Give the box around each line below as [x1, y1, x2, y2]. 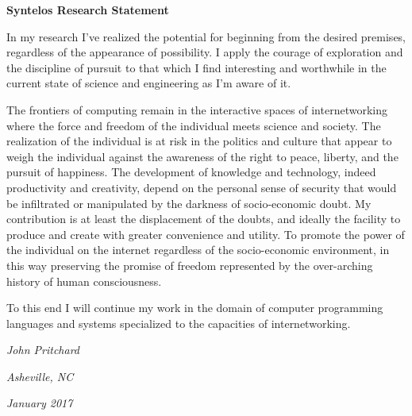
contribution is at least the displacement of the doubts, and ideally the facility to [6, 210, 401, 227]
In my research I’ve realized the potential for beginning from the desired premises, [6, 28, 406, 44]
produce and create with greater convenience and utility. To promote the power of [6, 225, 405, 242]
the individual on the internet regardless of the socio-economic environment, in [6, 241, 390, 258]
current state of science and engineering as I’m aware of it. [6, 75, 291, 91]
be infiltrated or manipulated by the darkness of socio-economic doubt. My [6, 195, 372, 211]
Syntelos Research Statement [6, 2, 169, 17]
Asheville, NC [6, 368, 74, 384]
